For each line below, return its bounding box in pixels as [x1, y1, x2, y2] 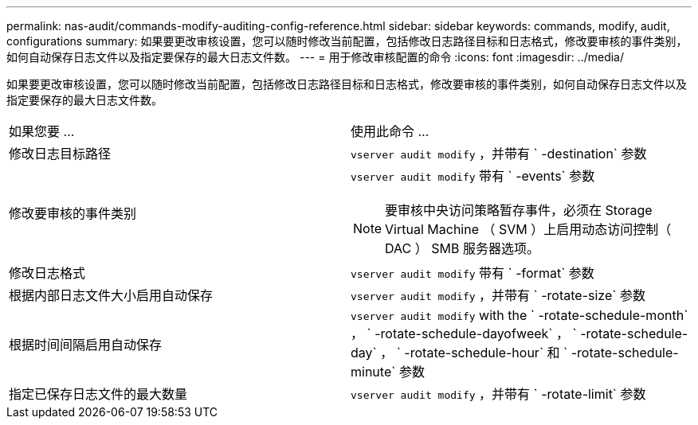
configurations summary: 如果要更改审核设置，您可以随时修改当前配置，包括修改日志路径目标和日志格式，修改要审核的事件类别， [6, 34, 688, 48]
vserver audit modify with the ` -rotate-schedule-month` [351, 307, 688, 323]
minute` [351, 364, 396, 380]
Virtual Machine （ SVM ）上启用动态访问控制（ [385, 221, 672, 237]
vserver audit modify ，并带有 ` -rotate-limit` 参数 [351, 386, 646, 402]
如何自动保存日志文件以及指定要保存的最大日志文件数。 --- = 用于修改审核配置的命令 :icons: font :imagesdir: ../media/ [6, 50, 625, 64]
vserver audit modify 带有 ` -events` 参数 [351, 168, 595, 184]
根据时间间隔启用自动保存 [9, 337, 163, 353]
